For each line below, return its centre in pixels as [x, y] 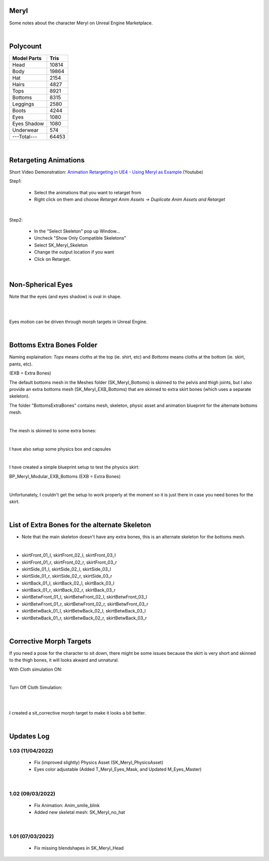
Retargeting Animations [47, 160]
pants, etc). [21, 364]
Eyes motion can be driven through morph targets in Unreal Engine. [78, 322]
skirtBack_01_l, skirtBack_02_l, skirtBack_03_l [68, 583]
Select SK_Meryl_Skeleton [61, 245]
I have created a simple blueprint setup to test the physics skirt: [74, 467]
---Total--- [25, 136]
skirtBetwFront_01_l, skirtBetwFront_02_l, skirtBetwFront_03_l [84, 597]
